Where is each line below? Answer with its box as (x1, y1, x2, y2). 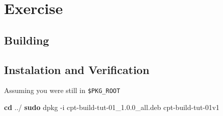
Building (4, 32, 49, 47)
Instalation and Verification (4, 61, 150, 77)
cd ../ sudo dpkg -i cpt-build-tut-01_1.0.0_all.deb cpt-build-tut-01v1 (4, 102, 219, 112)
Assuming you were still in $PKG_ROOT (4, 85, 121, 95)
